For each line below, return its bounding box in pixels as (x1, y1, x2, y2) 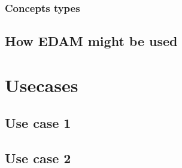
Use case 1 (5, 114, 71, 132)
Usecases (5, 72, 78, 97)
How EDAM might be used (5, 32, 178, 50)
